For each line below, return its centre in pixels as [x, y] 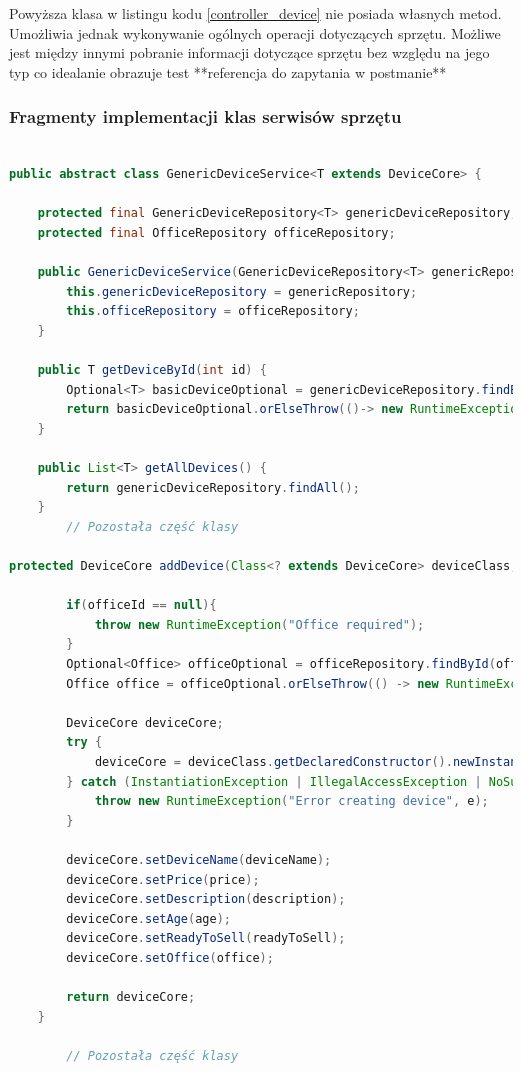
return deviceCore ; [131, 997]
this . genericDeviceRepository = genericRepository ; [242, 291]
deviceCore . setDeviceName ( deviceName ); [199, 859]
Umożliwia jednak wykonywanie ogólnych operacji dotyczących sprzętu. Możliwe [255, 32]
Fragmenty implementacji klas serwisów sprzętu [205, 116]
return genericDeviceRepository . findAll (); [213, 487]
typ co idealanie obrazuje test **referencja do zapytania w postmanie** [228, 71]
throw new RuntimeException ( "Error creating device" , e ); [291, 801]
